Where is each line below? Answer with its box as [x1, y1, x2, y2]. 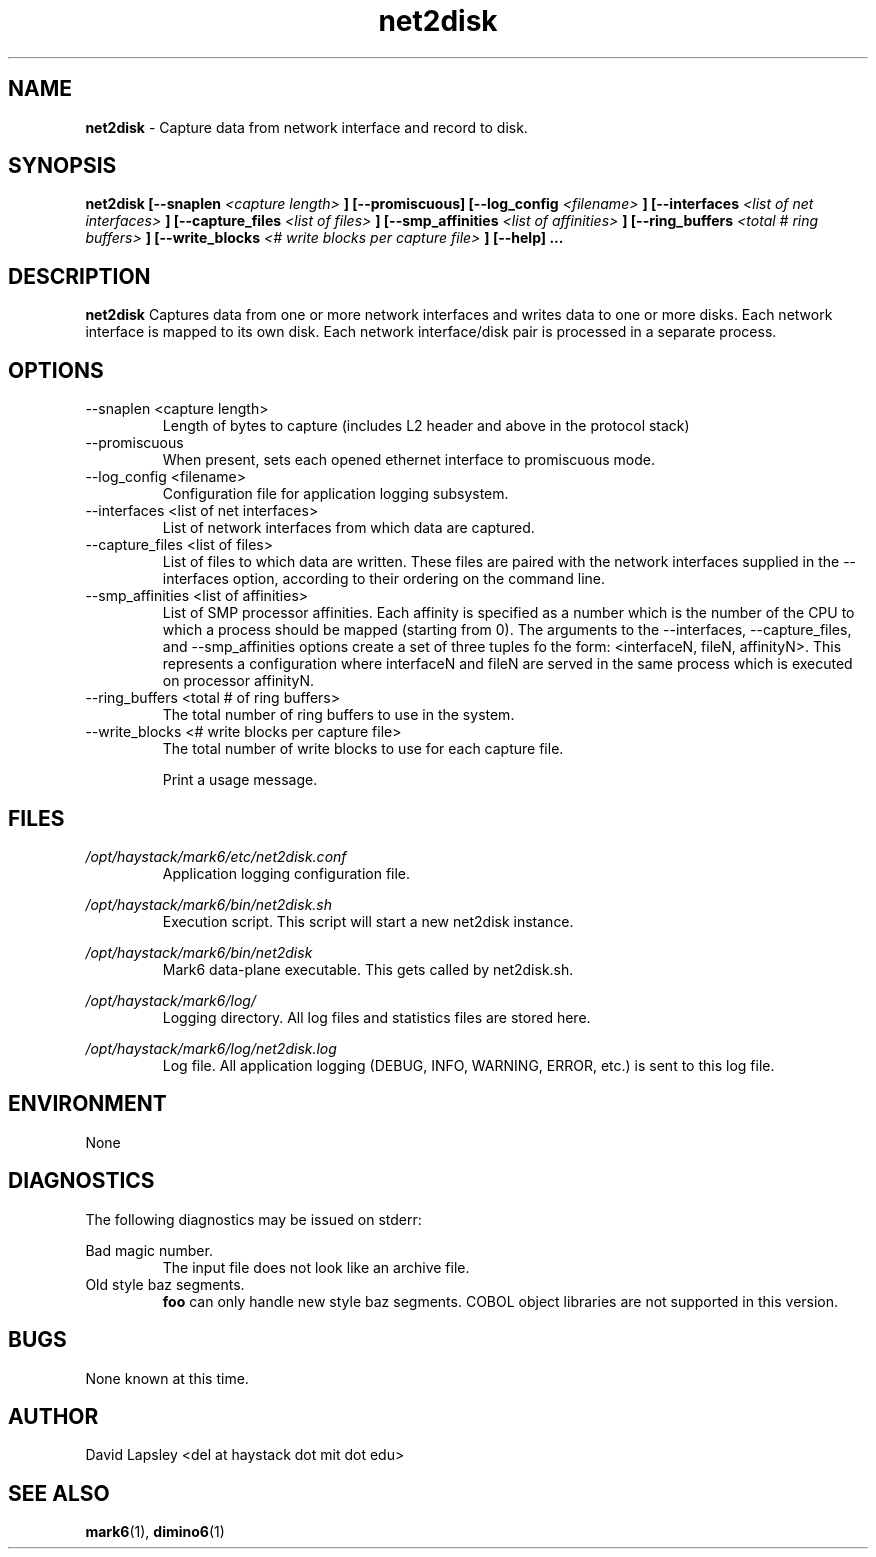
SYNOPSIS [8, 153, 117, 179]
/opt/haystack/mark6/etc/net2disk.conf [85, 847, 347, 865]
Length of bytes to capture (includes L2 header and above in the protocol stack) [162, 417, 690, 435]
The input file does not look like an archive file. [162, 1258, 470, 1276]
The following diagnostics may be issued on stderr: [85, 1210, 422, 1228]
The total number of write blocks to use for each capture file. [162, 740, 564, 758]
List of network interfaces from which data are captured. [162, 519, 535, 537]
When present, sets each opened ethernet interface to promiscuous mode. [162, 451, 655, 469]
